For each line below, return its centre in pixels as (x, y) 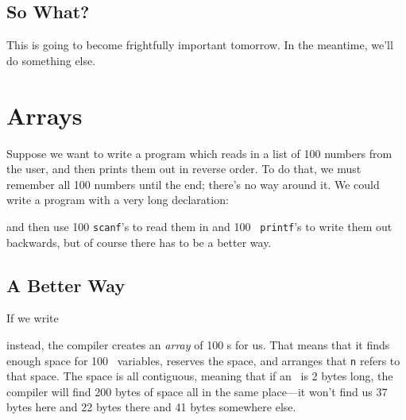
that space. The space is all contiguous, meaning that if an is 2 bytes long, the (200, 376)
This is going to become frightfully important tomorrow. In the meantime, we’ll (200, 45)
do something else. (51, 60)
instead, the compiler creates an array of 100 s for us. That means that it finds (198, 344)
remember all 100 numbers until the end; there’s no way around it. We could (193, 184)
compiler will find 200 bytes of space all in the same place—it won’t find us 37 (197, 391)
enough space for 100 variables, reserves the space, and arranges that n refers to (203, 360)
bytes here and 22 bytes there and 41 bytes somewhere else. (151, 407)
